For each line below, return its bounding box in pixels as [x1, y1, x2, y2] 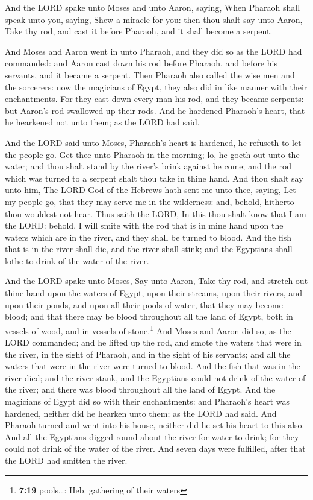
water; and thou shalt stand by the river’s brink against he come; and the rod [5, 160, 292, 172]
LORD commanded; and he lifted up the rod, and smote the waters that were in [5, 336, 302, 349]
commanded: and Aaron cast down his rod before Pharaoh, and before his [5, 57, 277, 69]
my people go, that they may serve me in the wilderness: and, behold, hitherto [5, 195, 294, 207]
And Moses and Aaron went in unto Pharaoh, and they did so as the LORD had [5, 45, 302, 57]
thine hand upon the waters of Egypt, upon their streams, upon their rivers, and [5, 286, 302, 299]
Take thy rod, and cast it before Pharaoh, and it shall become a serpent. [5, 25, 273, 37]
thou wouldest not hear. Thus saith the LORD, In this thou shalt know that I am [5, 207, 306, 220]
